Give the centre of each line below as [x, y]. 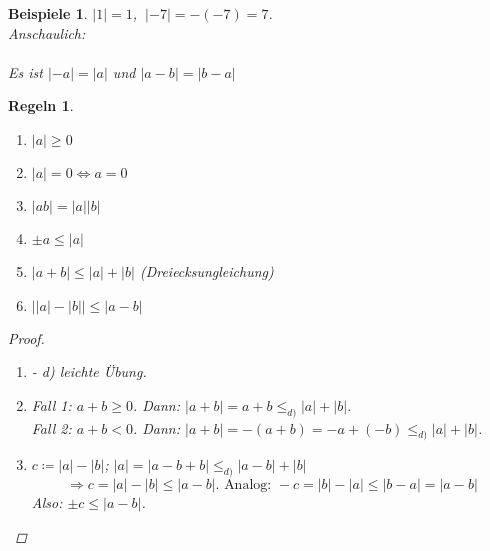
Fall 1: [51, 404]
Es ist [25, 71]
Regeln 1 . [41, 105]
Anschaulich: [47, 32]
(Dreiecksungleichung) [206, 270]
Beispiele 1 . [48, 13]
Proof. [26, 337]
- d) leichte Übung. [89, 371]
